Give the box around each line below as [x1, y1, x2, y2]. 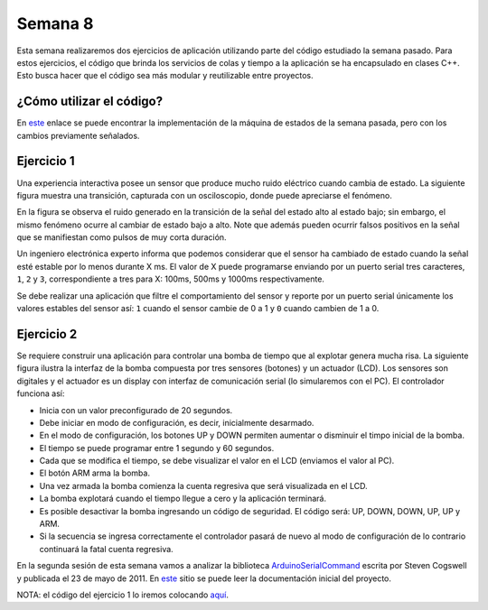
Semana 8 [16, 14, 94, 33]
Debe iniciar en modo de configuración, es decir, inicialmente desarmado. [39, 417, 314, 428]
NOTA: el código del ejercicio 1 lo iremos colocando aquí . [16, 589, 230, 600]
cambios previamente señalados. [16, 130, 140, 141]
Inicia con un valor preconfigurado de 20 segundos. [39, 404, 233, 415]
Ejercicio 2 [16, 326, 78, 342]
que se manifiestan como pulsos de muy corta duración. [16, 232, 227, 243]
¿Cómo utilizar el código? [16, 94, 163, 109]
